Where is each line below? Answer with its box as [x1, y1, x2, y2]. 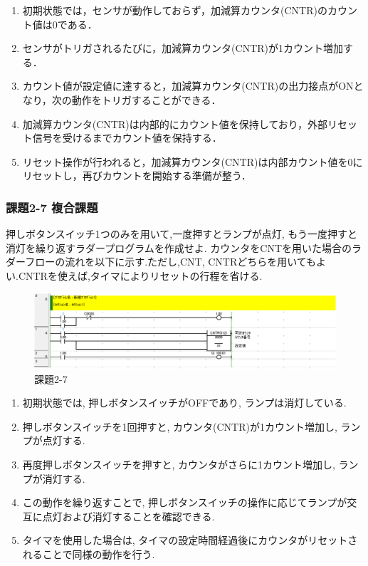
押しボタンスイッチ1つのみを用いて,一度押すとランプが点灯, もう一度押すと [6, 226, 357, 241]
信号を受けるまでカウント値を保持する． [32, 130, 222, 145]
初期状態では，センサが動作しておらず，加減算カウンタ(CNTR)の [22, 3, 327, 17]
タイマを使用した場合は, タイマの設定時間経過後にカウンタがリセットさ [22, 533, 358, 547]
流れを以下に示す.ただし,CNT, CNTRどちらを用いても [65, 254, 317, 269]
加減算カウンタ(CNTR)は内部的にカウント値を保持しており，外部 [22, 116, 327, 131]
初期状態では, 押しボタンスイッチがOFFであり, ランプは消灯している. [22, 395, 347, 410]
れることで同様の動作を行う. [22, 546, 155, 561]
